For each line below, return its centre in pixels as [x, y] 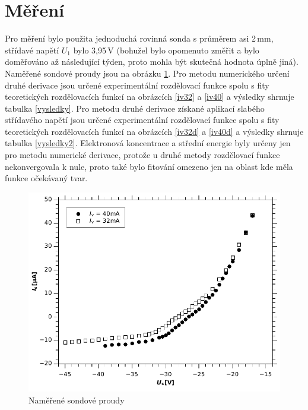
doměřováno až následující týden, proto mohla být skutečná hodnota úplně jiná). [152, 61]
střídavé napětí [32, 50]
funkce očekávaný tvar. [46, 178]
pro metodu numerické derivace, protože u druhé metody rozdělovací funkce [142, 155]
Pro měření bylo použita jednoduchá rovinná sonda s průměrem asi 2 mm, [139, 38]
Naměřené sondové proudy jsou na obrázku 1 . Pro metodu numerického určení [147, 73]
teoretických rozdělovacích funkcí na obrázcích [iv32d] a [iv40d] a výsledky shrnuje [154, 131]
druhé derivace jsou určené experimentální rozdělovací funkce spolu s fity [137, 85]
